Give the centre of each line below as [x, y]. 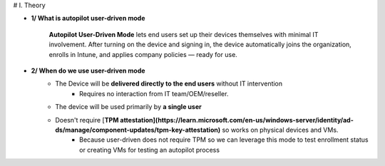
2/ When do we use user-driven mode [88, 71]
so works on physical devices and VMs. [280, 130]
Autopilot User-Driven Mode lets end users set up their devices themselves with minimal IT [184, 34]
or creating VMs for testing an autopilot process [150, 150]
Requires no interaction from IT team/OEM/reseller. [154, 93]
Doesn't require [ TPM [87, 120]
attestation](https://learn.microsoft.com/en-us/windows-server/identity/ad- [237, 120]
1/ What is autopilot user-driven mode [88, 19]
